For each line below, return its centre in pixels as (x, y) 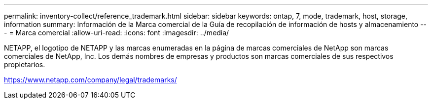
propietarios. (25, 64)
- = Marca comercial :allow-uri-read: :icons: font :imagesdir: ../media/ (117, 33)
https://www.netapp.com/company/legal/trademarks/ (90, 80)
